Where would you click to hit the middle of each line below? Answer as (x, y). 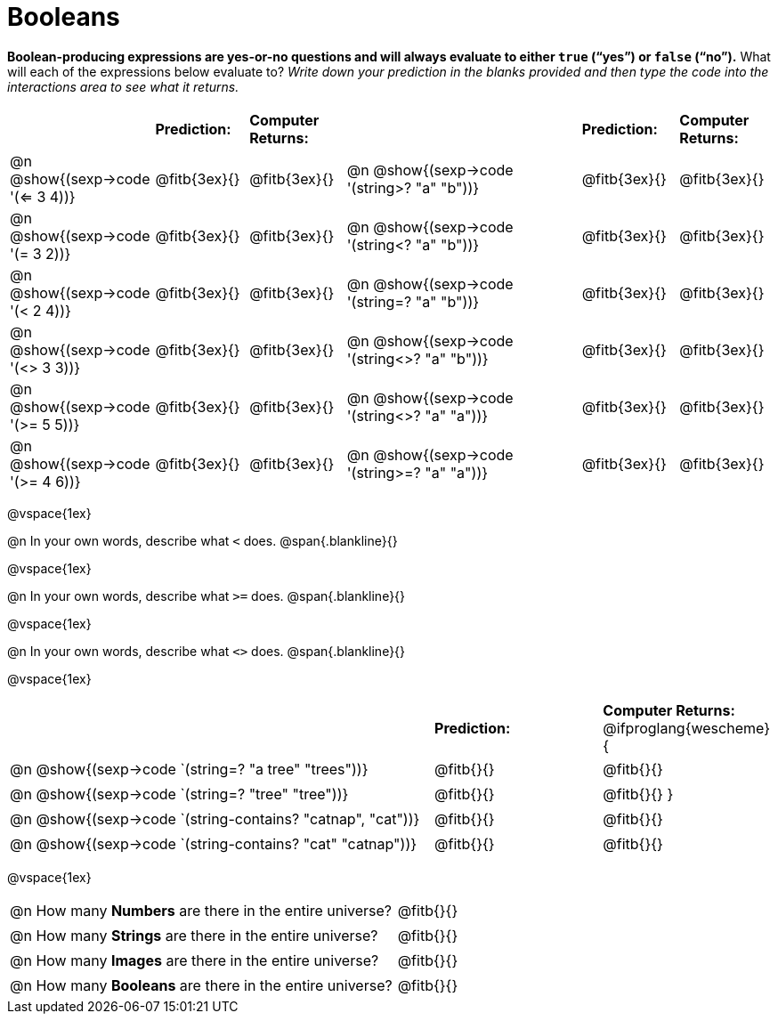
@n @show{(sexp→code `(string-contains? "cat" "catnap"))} (214, 843)
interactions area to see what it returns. (123, 86)
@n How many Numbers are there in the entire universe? (201, 910)
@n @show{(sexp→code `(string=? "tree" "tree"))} (179, 794)
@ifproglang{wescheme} (686, 728)
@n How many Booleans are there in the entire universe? (201, 985)
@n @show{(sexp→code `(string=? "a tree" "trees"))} (189, 769)
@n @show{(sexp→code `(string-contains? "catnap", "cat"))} (215, 818)
